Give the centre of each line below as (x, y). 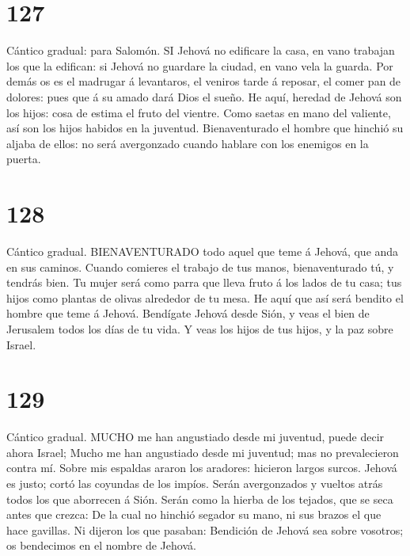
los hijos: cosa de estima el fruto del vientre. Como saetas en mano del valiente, (199, 112)
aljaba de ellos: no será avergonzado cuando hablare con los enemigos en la (188, 143)
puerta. (24, 159)
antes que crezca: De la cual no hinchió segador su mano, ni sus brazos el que (194, 514)
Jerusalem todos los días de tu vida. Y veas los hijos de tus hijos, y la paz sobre (200, 328)
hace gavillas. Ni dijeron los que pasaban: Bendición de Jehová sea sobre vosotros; (205, 529)
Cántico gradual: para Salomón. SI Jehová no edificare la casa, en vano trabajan (201, 50)
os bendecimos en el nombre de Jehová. (101, 545)
